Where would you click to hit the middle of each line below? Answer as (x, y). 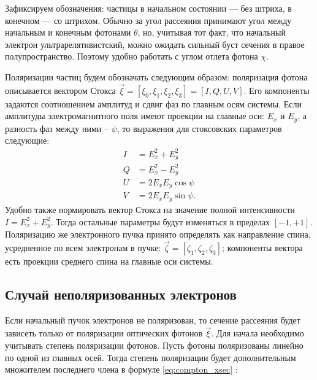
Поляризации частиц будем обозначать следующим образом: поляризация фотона (156, 76)
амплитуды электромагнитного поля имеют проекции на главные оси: (135, 116)
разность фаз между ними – (57, 128)
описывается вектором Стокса (60, 90)
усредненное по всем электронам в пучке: (83, 247)
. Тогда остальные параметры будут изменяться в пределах (160, 221)
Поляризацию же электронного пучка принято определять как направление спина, (158, 234)
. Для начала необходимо (258, 333)
